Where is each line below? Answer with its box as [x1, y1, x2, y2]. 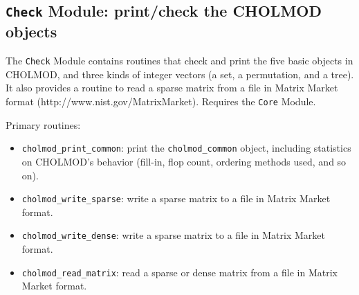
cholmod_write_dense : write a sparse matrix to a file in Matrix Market [21, 228, 325, 242]
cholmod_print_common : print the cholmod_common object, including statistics [21, 141, 351, 155]
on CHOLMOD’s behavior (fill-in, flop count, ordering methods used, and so [21, 154, 347, 168]
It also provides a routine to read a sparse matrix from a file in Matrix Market [6, 80, 338, 95]
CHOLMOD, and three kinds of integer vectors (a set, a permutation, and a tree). [6, 66, 354, 81]
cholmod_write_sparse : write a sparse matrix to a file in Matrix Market [21, 191, 331, 206]
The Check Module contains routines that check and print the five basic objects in [6, 53, 353, 68]
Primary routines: [6, 117, 81, 132]
